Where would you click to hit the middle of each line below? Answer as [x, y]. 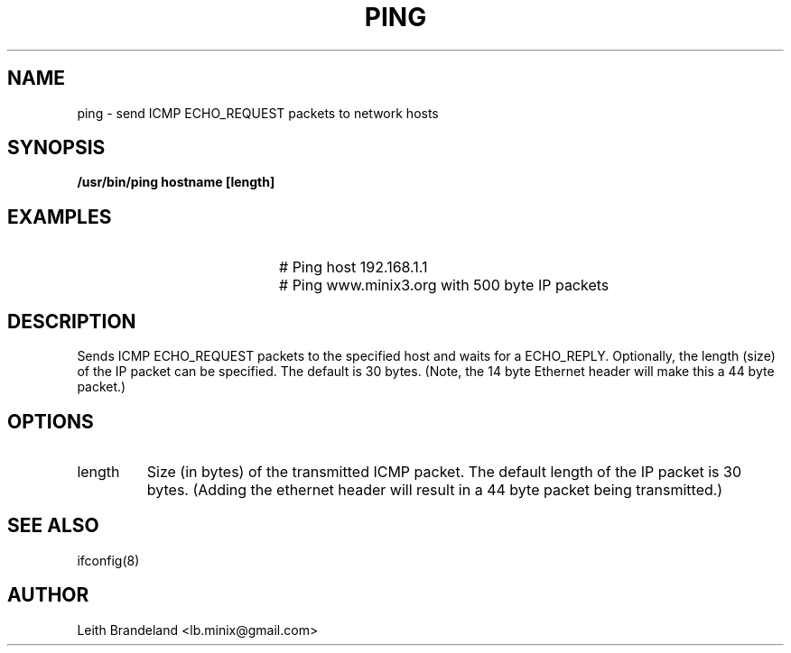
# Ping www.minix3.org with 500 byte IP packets [444, 285]
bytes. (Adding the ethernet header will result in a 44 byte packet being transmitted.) [435, 489]
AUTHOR [48, 595]
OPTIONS [51, 421]
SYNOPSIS [56, 148]
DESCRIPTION [72, 321]
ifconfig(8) [108, 560]
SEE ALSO [53, 526]
